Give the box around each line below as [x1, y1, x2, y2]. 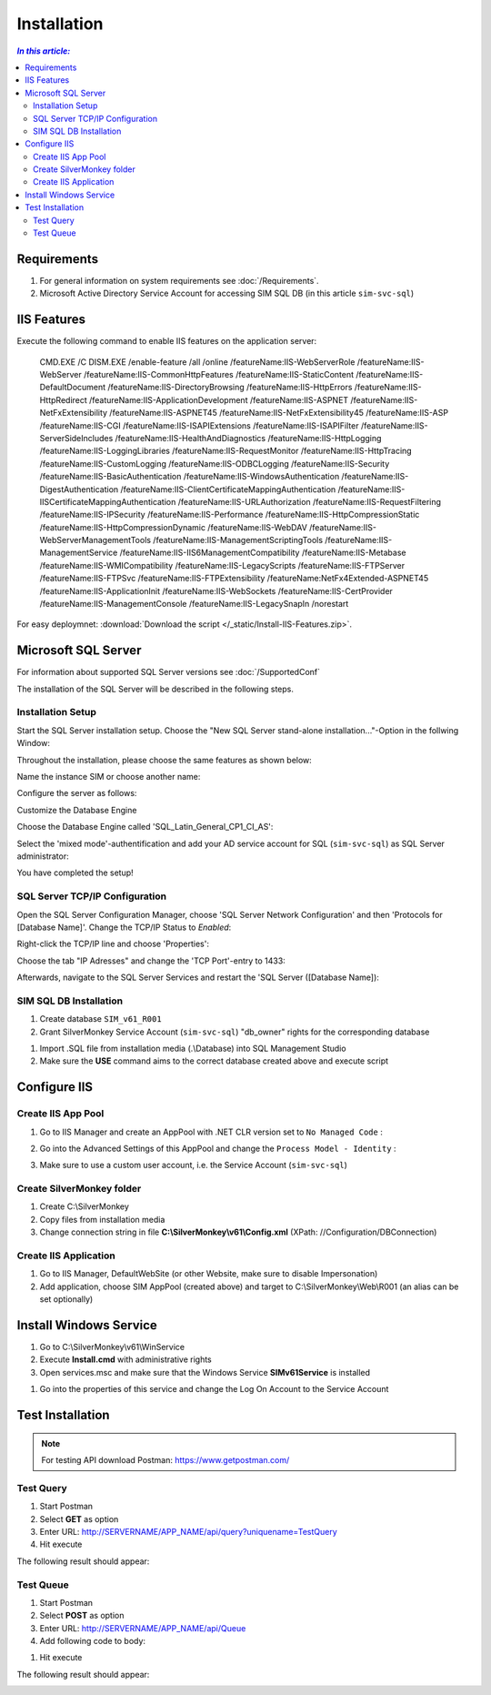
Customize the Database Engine [16, 804, 137, 815]
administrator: [16, 851, 69, 862]
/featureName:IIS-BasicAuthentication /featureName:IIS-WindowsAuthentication [39, 471, 340, 482]
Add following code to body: [39, 1636, 145, 1647]
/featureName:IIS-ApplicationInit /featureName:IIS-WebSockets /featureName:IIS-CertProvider [39, 585, 393, 596]
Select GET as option [39, 1513, 119, 1524]
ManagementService [39, 547, 118, 559]
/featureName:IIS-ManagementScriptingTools [153, 535, 323, 546]
